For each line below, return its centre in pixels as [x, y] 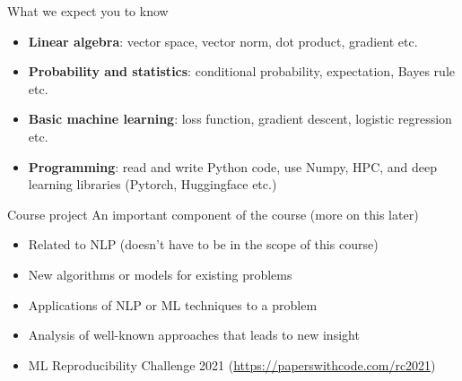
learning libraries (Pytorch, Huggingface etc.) [153, 184]
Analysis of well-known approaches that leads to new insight [194, 335]
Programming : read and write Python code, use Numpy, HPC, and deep [233, 166]
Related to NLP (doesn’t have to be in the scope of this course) [203, 244]
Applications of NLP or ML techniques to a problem [173, 304]
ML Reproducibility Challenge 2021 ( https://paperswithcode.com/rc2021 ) [232, 364]
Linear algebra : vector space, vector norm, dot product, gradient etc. [223, 41]
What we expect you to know [88, 11]
